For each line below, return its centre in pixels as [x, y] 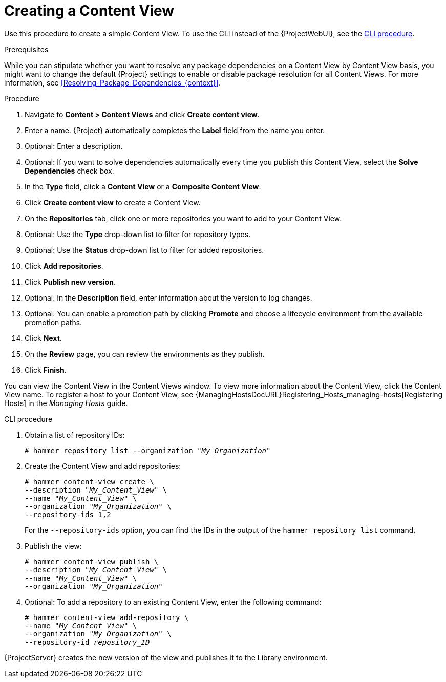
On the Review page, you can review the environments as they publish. [145, 354]
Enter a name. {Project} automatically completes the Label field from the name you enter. [175, 130]
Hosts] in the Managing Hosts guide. [66, 403]
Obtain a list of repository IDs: [75, 435]
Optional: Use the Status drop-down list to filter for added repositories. [144, 250]
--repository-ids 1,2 [68, 514]
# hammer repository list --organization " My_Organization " [148, 450]
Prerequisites [26, 49]
